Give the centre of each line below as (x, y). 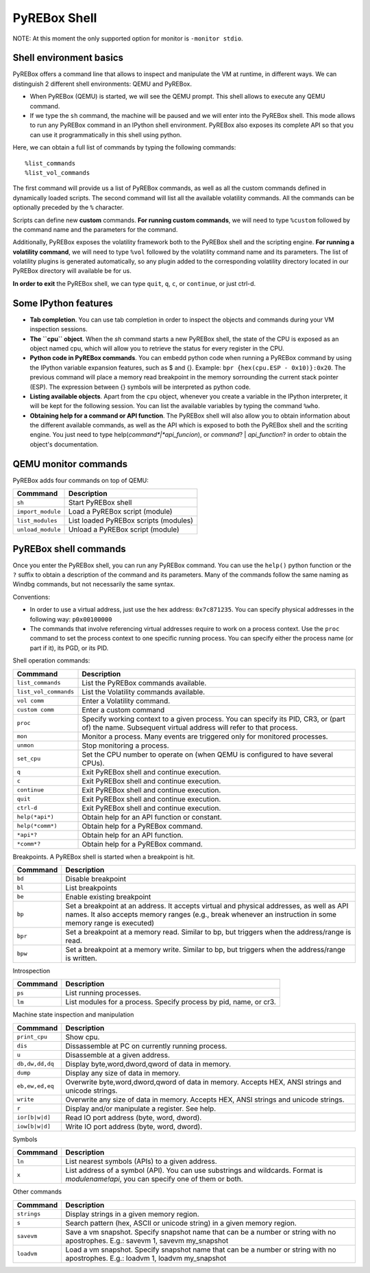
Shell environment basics (68, 58)
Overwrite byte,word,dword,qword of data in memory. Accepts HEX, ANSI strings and (203, 1082)
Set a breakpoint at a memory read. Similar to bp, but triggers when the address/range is (208, 931)
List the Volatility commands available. (144, 691)
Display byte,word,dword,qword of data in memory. (148, 1064)
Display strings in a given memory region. (132, 1214)
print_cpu (32, 1037)
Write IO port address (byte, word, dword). (134, 1126)
